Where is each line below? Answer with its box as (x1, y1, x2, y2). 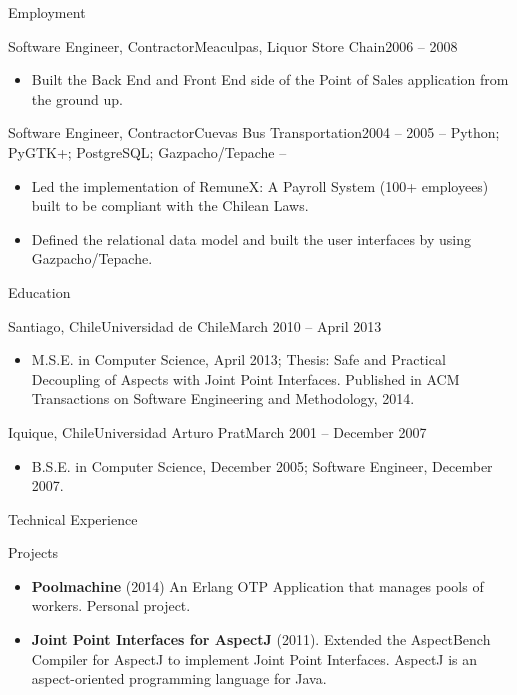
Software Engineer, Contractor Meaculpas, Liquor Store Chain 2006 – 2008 (8, 35, 458, 56)
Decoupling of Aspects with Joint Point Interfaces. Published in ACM (31, 368, 460, 389)
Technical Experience (8, 508, 138, 529)
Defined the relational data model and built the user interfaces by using (31, 228, 472, 249)
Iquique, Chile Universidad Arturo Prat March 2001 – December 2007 (8, 421, 427, 442)
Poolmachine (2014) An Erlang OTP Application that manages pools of (31, 575, 484, 596)
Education (8, 281, 71, 302)
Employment (8, 2, 86, 22)
